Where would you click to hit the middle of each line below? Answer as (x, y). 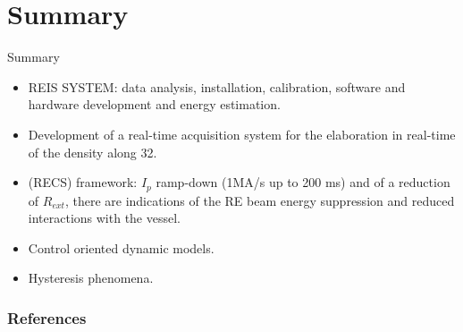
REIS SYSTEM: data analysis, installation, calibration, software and (217, 86)
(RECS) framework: (83, 182)
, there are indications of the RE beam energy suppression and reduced (260, 200)
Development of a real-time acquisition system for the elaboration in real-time (242, 134)
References (47, 317)
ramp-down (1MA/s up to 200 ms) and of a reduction (303, 182)
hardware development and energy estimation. (154, 104)
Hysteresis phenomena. (91, 278)
